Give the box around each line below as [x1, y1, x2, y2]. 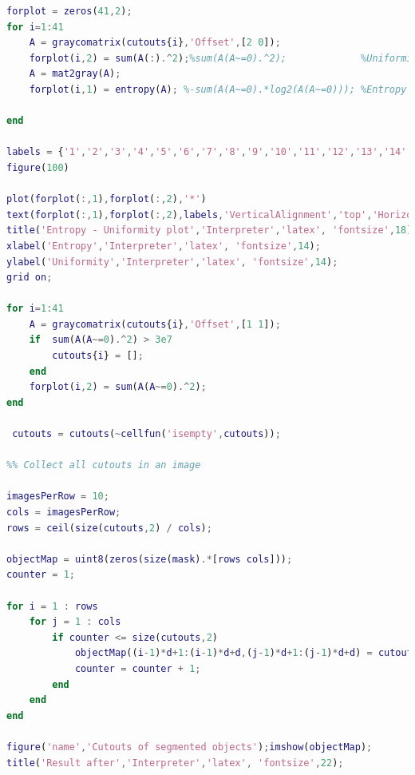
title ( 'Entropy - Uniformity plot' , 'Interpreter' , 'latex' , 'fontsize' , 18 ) [6, 225, 413, 236]
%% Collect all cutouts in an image [6, 459, 201, 471]
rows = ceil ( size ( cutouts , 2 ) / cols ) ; [6, 522, 212, 534]
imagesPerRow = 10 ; [6, 491, 109, 503]
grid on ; [6, 272, 53, 284]
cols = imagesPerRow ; [6, 507, 121, 518]
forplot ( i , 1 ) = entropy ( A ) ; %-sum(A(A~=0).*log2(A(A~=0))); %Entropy [29, 83, 407, 95]
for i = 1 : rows [6, 600, 98, 612]
